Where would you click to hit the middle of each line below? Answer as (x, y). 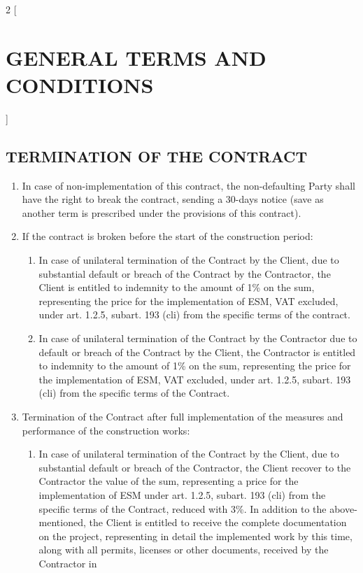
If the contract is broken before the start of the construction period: (168, 236)
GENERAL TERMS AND (136, 57)
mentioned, (62, 522)
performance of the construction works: (106, 430)
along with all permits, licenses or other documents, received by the (184, 550)
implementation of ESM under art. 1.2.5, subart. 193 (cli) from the (182, 494)
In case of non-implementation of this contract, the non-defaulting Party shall (188, 185)
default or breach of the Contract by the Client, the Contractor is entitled (197, 352)
